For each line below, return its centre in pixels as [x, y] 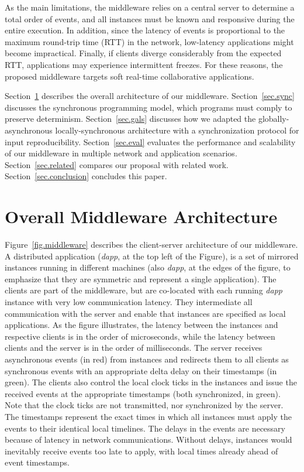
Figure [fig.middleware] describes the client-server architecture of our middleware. [151, 244]
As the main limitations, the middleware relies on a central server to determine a [150, 7]
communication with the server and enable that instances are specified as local [145, 313]
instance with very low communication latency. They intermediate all [129, 302]
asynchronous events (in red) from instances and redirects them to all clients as [147, 359]
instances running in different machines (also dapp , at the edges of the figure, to [148, 267]
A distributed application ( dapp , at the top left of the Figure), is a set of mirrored [152, 256]
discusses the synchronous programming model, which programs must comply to [148, 107]
